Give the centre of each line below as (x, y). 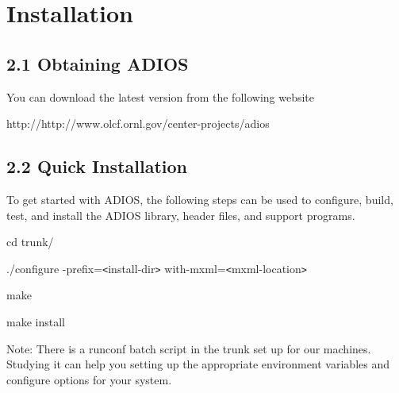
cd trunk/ (30, 242)
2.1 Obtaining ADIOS (98, 63)
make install (36, 322)
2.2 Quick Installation (97, 166)
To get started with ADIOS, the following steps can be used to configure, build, (200, 199)
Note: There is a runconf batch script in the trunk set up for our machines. (189, 348)
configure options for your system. (89, 379)
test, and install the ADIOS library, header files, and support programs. (181, 215)
